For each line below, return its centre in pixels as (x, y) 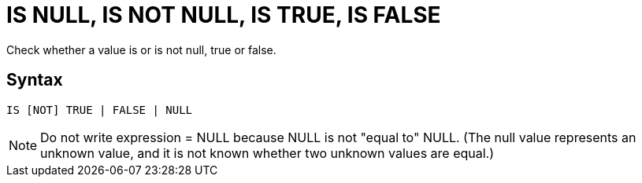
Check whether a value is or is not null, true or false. (141, 49)
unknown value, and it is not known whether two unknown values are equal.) (267, 153)
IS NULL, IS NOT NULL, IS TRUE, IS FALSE (224, 15)
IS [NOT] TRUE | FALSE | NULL (100, 110)
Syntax (35, 80)
